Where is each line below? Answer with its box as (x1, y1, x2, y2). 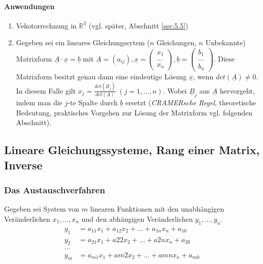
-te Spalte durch (68, 97, 118, 108)
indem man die (16, 97, 62, 108)
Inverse (4, 157, 43, 172)
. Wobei (162, 85, 187, 96)
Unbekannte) (205, 37, 246, 48)
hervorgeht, (219, 85, 255, 96)
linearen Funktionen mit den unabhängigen (90, 203, 224, 214)
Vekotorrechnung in (16, 20, 77, 31)
